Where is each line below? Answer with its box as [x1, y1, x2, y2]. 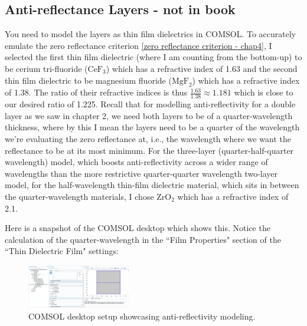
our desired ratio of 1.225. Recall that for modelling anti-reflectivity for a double [5, 98, 296, 110]
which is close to [234, 86, 293, 98]
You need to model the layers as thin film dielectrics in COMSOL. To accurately [5, 28, 296, 40]
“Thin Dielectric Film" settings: [5, 245, 119, 257]
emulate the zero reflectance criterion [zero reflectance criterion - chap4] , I [5, 39, 272, 51]
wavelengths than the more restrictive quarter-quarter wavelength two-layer [5, 167, 278, 179]
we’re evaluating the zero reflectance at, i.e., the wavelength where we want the [5, 132, 292, 144]
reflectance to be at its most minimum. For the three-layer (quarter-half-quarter [5, 144, 294, 156]
